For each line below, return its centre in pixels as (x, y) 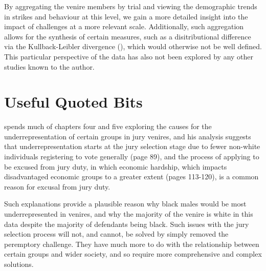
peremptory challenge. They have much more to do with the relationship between (132, 244)
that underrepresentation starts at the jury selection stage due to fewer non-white (132, 146)
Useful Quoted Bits (73, 102)
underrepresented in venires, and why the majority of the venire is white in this (129, 214)
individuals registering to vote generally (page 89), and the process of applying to (132, 157)
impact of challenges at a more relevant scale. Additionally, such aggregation (124, 26)
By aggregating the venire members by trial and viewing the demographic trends (131, 6)
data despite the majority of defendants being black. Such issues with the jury (127, 224)
